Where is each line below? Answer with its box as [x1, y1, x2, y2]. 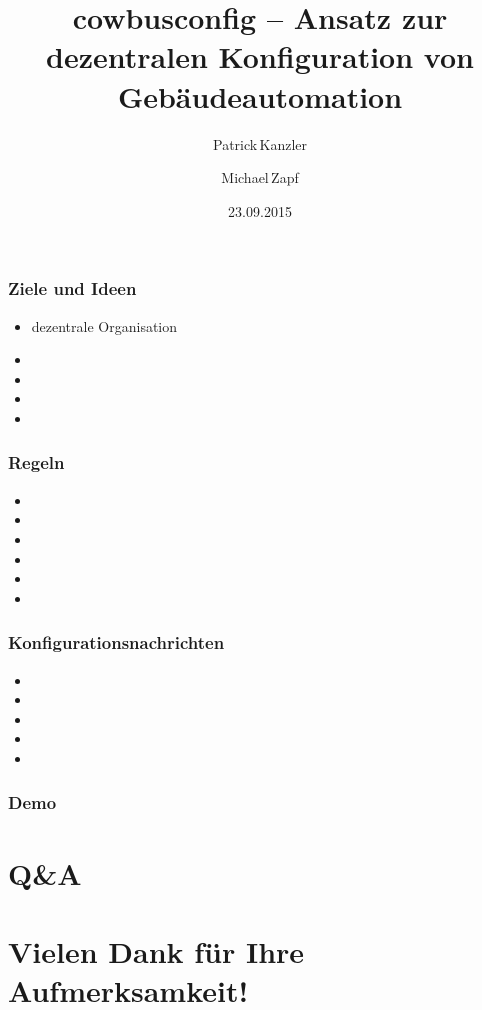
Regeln [8, 450, 65, 475]
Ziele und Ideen [8, 276, 137, 301]
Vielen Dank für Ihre [8, 930, 305, 971]
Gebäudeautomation [117, 75, 403, 116]
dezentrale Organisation [31, 315, 178, 336]
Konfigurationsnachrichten [8, 630, 225, 655]
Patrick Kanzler [212, 133, 307, 154]
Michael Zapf [221, 167, 299, 188]
